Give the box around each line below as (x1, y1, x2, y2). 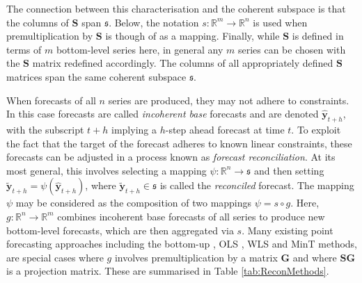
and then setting (253, 163, 324, 177)
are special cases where (6, 250, 104, 264)
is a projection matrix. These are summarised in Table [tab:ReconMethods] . (6, 264, 329, 278)
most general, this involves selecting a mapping (6, 163, 207, 177)
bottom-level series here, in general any (56, 42, 223, 56)
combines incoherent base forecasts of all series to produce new (57, 209, 325, 223)
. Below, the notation (109, 15, 199, 29)
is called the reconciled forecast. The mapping (159, 178, 354, 193)
